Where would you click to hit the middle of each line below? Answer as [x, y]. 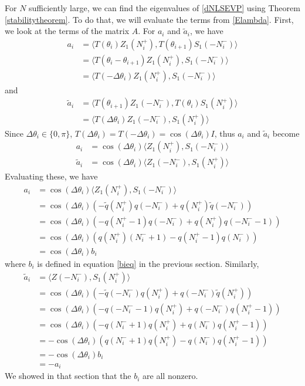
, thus [225, 133]
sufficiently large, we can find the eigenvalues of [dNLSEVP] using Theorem [165, 8]
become [286, 133]
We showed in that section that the [68, 376]
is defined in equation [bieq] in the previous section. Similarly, [148, 263]
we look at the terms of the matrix [67, 31]
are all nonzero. [170, 376]
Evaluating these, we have [51, 176]
